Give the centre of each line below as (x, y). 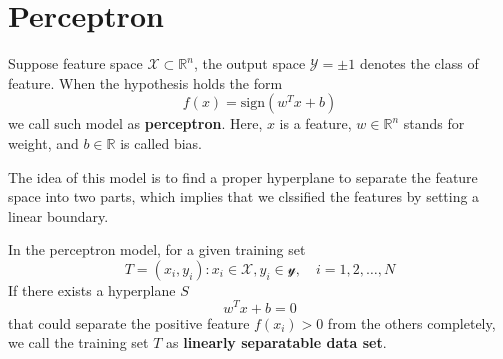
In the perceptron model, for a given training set (157, 249)
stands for (434, 123)
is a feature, (315, 123)
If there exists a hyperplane (92, 289)
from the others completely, (411, 322)
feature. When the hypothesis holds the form (145, 82)
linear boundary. (58, 215)
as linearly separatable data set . (276, 342)
